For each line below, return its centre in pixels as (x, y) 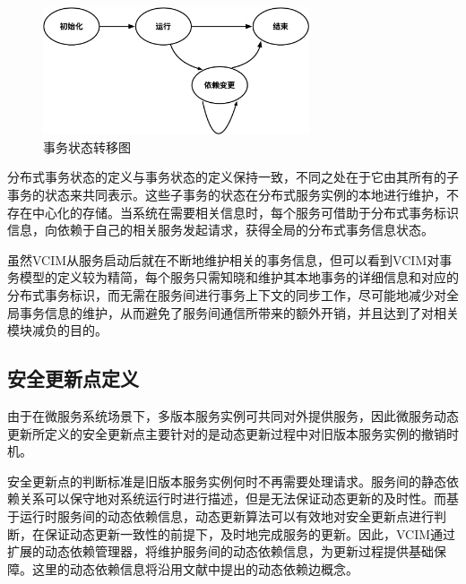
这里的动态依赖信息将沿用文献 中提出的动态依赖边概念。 (195, 568)
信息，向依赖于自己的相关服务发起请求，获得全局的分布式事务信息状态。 (220, 230)
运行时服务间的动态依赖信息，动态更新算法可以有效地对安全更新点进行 (226, 516)
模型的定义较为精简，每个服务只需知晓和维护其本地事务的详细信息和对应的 (239, 277)
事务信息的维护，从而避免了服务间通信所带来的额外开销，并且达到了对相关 (239, 312)
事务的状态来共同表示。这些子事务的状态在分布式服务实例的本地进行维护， (227, 195)
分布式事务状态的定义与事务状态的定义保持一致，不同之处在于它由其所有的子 (233, 177)
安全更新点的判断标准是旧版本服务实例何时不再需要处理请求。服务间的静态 (227, 481)
